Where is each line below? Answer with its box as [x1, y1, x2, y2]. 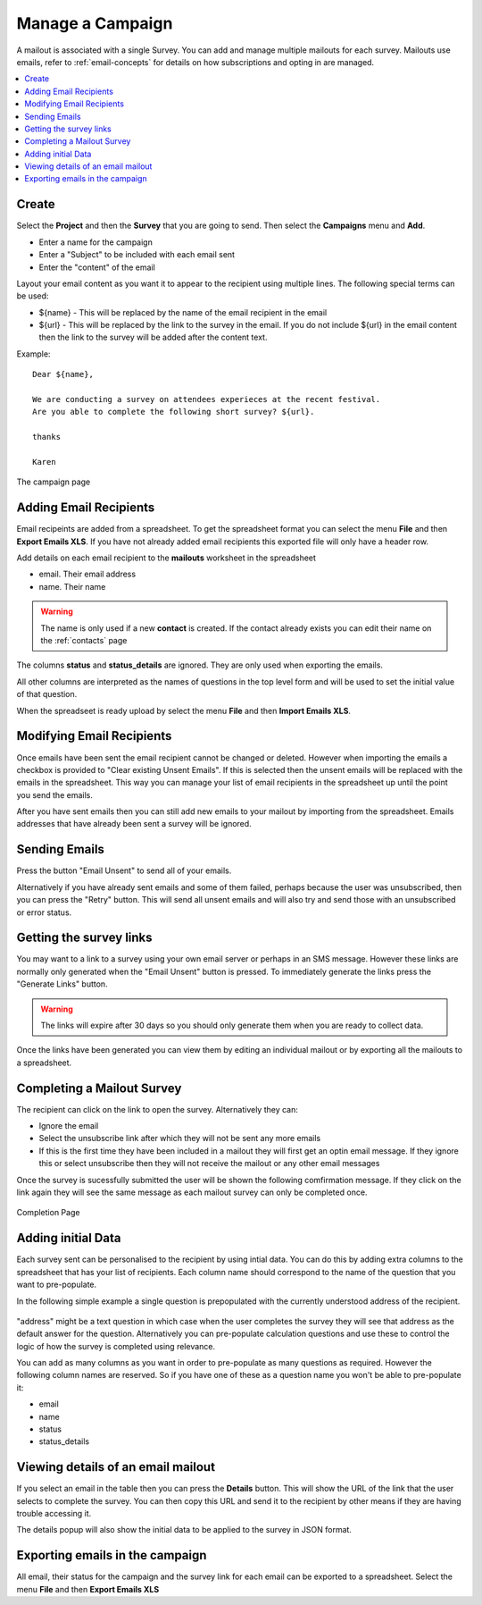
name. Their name [38, 581, 106, 592]
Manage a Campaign [16, 13, 173, 33]
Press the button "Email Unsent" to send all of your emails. [16, 865, 232, 876]
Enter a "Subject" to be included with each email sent [38, 249, 236, 260]
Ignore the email [38, 1121, 99, 1131]
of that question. [16, 689, 78, 700]
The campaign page [16, 476, 91, 487]
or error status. [16, 907, 72, 918]
